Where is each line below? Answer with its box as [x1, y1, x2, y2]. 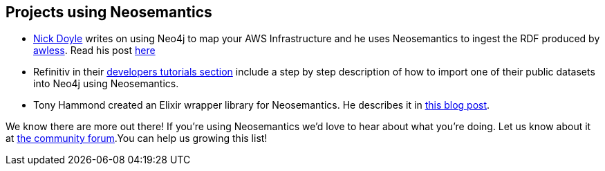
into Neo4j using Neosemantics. [33, 78, 179, 90]
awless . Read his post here [33, 44, 156, 57]
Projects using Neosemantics [6, 3, 212, 21]
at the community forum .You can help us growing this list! [6, 132, 268, 145]
